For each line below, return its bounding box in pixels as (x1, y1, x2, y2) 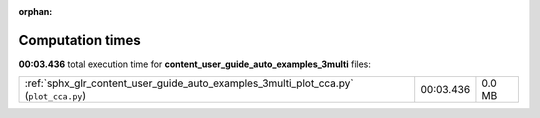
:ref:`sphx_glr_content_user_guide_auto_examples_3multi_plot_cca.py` (24, 76, 354, 90)
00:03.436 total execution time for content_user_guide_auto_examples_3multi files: (18, 58, 372, 70)
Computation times (18, 31, 141, 49)
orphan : (18, 6, 53, 17)
